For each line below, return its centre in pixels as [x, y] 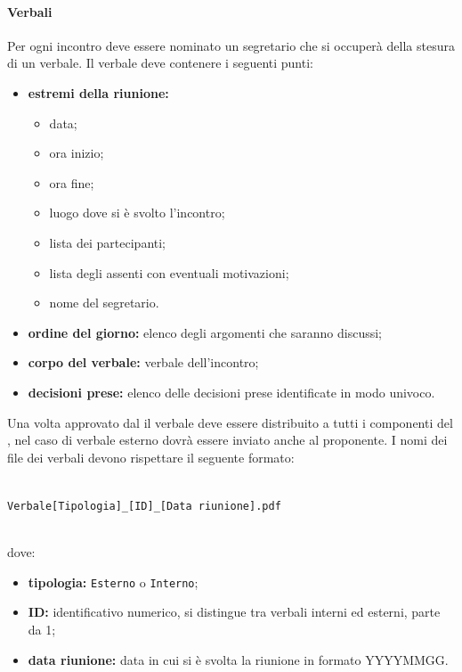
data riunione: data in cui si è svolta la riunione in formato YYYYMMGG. [238, 659]
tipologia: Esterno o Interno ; [113, 582]
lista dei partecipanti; [108, 242]
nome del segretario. [104, 303]
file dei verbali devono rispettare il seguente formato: [151, 457]
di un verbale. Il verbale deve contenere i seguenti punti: [160, 63]
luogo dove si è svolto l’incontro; [137, 213]
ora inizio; [77, 153]
